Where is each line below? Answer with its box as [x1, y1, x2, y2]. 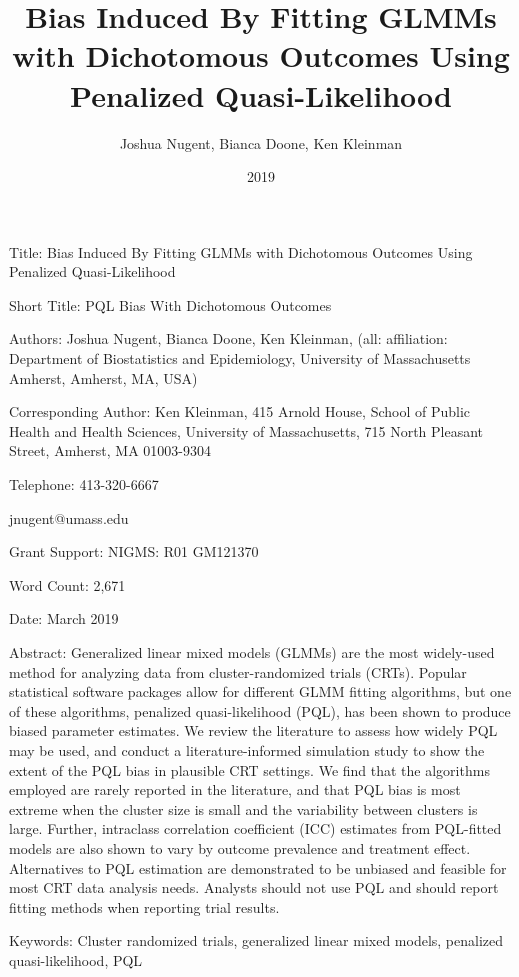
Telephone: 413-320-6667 [9, 474, 159, 495]
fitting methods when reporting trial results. [9, 896, 280, 917]
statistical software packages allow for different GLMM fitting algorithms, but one [9, 681, 512, 702]
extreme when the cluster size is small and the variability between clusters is [9, 798, 478, 819]
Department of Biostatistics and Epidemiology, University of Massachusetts [9, 348, 471, 369]
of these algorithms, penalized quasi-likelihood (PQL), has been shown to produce [9, 700, 511, 721]
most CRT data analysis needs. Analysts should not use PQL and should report [9, 877, 499, 898]
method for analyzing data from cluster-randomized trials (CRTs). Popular [9, 661, 467, 682]
